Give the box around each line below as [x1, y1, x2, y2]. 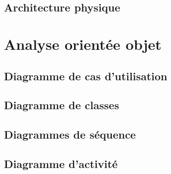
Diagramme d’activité [4, 156, 118, 171]
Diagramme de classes [4, 97, 119, 113]
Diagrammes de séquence [4, 127, 136, 142]
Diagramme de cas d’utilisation [4, 68, 168, 83]
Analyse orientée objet [4, 33, 162, 54]
